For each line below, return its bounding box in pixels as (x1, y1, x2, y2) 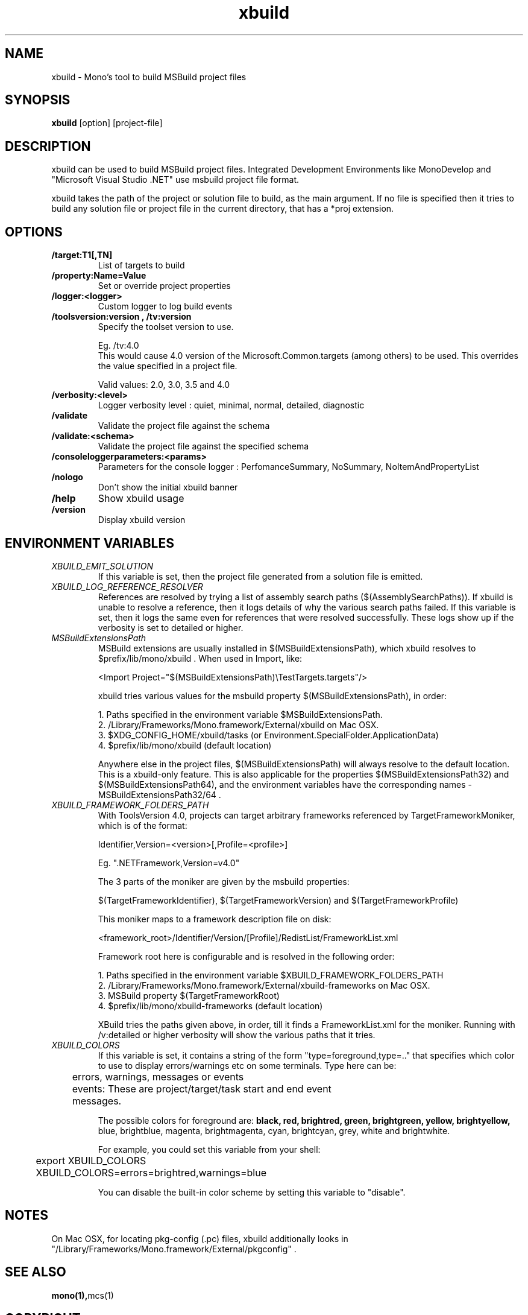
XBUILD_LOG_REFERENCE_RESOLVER (51, 581, 203, 592)
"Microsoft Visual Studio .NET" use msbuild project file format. (51, 174, 300, 185)
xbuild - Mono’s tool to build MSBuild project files (51, 71, 247, 82)
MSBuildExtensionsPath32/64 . (98, 789, 221, 800)
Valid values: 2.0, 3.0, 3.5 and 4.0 (98, 379, 230, 390)
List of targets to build (98, 260, 185, 271)
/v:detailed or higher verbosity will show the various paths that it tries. (98, 1029, 376, 1040)
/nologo (51, 472, 83, 483)
